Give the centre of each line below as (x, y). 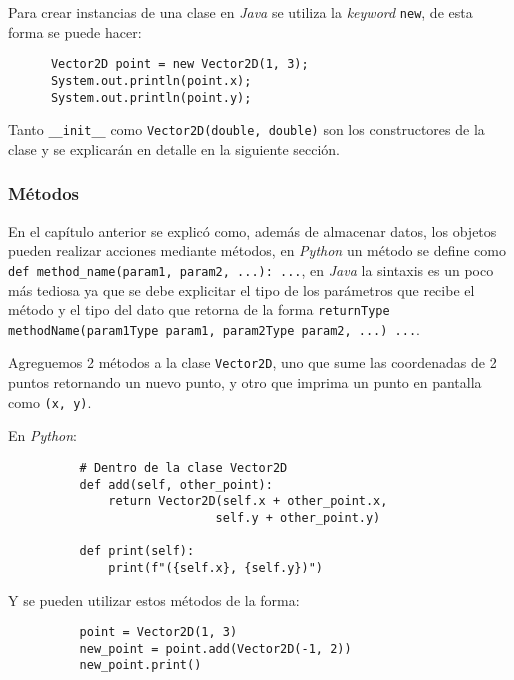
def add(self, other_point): (176, 484)
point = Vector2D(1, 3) (158, 632)
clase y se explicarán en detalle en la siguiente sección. (174, 148)
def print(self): (137, 551)
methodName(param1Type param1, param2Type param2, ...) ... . (214, 328)
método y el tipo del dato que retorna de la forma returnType (199, 309)
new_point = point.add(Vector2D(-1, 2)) (215, 648)
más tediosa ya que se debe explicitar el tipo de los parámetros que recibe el (241, 289)
